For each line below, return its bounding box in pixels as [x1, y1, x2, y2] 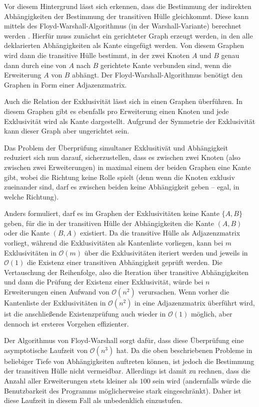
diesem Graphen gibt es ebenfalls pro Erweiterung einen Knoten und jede [4, 105, 229, 116]
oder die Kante [4, 227, 50, 238]
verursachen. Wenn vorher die [138, 286, 229, 297]
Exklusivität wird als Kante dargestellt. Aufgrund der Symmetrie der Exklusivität [4, 115, 255, 126]
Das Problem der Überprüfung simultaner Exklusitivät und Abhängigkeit [4, 142, 228, 152]
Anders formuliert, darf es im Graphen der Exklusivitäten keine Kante [4, 208, 219, 218]
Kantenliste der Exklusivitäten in [4, 297, 106, 308]
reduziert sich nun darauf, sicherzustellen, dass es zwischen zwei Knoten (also [4, 152, 240, 162]
